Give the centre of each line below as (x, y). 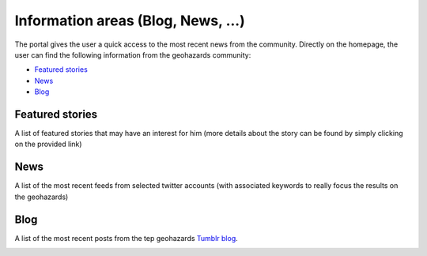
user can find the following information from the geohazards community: (133, 55)
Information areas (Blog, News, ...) (130, 21)
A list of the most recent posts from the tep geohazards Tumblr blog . (127, 238)
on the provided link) (48, 144)
